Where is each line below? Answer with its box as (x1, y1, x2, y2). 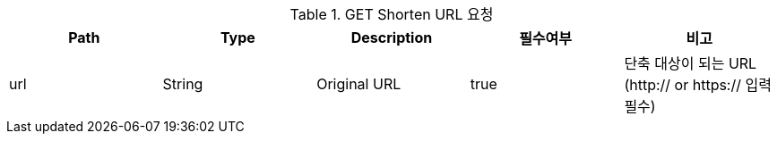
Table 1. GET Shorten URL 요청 (289, 5, 494, 23)
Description (350, 29, 433, 46)
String (162, 75, 203, 93)
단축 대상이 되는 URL (624, 54, 757, 72)
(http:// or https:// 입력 (624, 76, 772, 94)
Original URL (316, 75, 401, 93)
